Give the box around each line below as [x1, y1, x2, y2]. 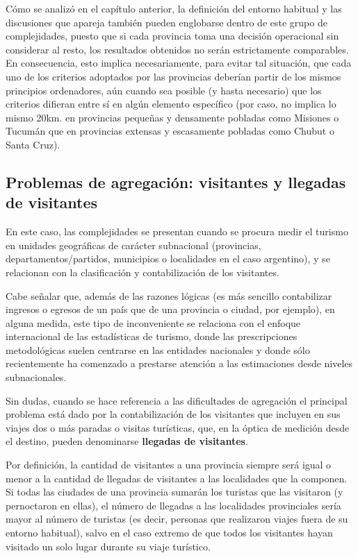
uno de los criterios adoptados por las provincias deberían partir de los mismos [6, 69, 341, 83]
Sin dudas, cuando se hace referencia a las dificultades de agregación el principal [6, 393, 348, 407]
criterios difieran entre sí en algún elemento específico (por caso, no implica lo [6, 96, 336, 111]
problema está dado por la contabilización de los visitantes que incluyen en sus [6, 407, 341, 421]
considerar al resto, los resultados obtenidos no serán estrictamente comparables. [6, 42, 349, 56]
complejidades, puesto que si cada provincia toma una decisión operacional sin [6, 28, 339, 43]
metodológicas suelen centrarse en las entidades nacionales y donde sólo [6, 342, 310, 357]
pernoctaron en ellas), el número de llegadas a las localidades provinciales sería [6, 498, 341, 512]
